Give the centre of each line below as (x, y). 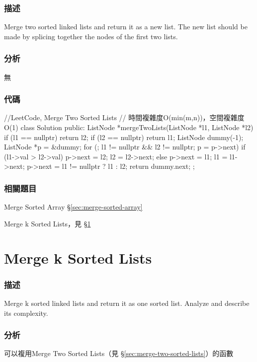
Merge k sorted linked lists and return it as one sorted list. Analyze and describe (127, 303)
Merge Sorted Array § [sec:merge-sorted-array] (73, 207)
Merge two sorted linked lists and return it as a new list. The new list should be (126, 27)
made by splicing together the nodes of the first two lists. (91, 36)
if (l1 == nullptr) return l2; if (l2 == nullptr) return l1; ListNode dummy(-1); (124, 137)
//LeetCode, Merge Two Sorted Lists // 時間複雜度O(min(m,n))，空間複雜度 (124, 117)
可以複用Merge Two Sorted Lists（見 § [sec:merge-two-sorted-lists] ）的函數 (119, 353)
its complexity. (26, 313)
